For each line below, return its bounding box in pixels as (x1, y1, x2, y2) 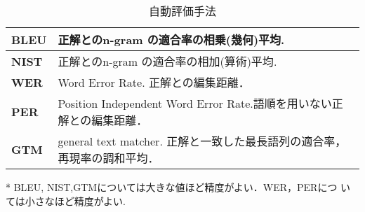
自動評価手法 (148, 3, 216, 19)
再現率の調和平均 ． (58, 150, 159, 166)
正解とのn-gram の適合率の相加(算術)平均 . (58, 53, 277, 69)
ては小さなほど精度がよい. (6, 193, 126, 208)
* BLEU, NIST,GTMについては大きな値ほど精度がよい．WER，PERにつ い (6, 180, 351, 194)
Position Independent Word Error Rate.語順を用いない (58, 95, 332, 111)
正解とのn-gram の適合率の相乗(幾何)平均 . (58, 31, 285, 48)
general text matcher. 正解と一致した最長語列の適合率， (58, 133, 347, 149)
